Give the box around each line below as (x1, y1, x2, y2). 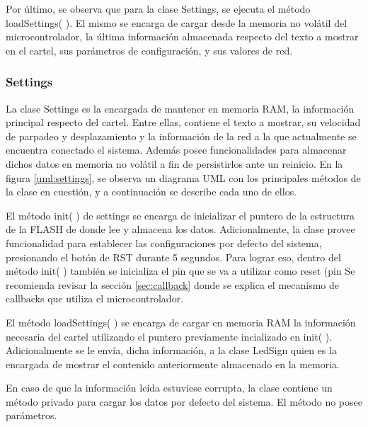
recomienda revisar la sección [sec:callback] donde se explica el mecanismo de (6, 277, 339, 292)
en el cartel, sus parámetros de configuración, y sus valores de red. (6, 42, 293, 57)
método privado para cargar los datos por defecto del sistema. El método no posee (6, 394, 362, 409)
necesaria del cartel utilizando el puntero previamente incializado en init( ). (6, 329, 333, 343)
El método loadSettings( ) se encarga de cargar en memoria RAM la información (6, 314, 356, 329)
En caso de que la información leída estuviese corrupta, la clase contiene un (6, 380, 333, 395)
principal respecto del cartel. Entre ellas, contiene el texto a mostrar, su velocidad (6, 115, 361, 130)
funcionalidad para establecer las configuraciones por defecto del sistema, (6, 235, 322, 250)
